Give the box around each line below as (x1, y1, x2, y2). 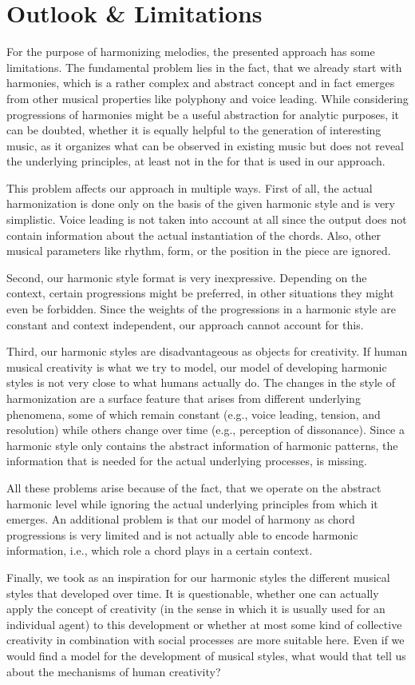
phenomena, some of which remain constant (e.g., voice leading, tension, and (6, 405, 381, 422)
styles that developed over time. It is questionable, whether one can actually (6, 584, 379, 601)
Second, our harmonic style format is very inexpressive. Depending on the (6, 269, 367, 285)
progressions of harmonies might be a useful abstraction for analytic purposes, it (6, 106, 400, 122)
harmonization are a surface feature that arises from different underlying (6, 390, 361, 406)
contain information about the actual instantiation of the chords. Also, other (6, 226, 381, 243)
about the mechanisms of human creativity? (6, 663, 221, 679)
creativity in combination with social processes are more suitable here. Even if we (6, 631, 405, 648)
